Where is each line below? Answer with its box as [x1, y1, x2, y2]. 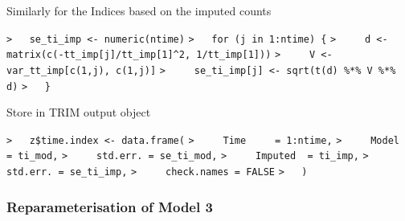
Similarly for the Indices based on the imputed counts [6, 2, 272, 18]
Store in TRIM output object [6, 104, 151, 121]
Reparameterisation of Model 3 [6, 196, 213, 216]
